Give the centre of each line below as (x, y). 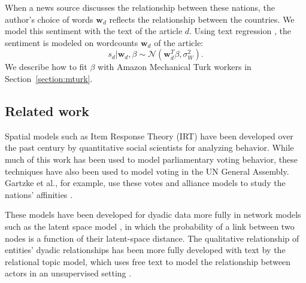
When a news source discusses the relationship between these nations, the (140, 7)
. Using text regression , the (240, 31)
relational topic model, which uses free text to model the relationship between (148, 261)
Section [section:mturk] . (49, 78)
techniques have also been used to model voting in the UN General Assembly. (147, 171)
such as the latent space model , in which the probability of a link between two (150, 226)
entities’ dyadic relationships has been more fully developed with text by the (145, 250)
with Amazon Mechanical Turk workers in (175, 67)
